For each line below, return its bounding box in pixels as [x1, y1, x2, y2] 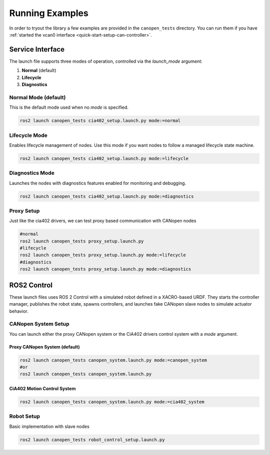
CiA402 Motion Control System [9, 386, 76, 392]
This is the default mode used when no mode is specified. [9, 104, 128, 110]
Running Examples [9, 8, 88, 19]
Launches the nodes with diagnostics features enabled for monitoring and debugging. [9, 180, 186, 186]
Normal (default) [21, 68, 56, 74]
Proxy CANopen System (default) [9, 344, 80, 350]
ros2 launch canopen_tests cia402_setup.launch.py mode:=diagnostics [19, 193, 194, 199]
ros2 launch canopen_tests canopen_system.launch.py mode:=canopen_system [19, 357, 207, 363]
